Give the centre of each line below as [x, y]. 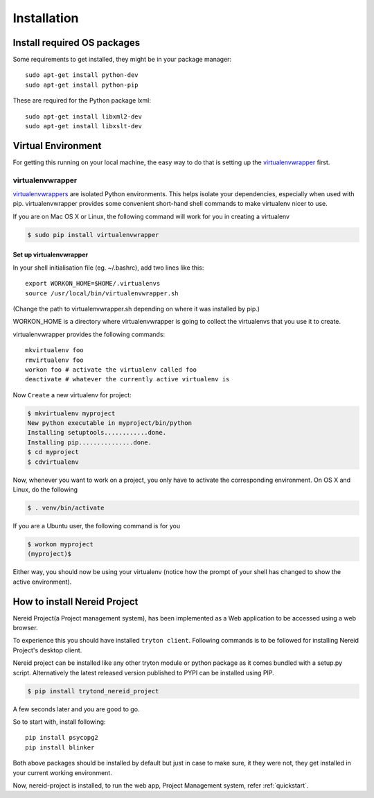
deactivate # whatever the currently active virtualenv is [127, 379]
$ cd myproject [53, 452]
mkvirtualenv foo [54, 350]
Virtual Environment [57, 146]
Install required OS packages [77, 43]
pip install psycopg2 [62, 738]
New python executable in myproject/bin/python [109, 423]
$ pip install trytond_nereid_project [93, 691]
